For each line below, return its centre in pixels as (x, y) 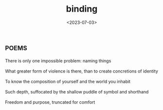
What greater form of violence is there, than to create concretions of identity (81, 71)
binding (82, 9)
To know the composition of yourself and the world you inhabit (68, 81)
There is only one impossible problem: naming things (58, 61)
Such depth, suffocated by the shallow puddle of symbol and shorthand (77, 92)
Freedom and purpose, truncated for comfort (50, 102)
